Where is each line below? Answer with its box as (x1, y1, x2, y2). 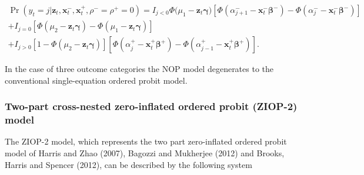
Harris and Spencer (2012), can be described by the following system (5, 158, 252, 170)
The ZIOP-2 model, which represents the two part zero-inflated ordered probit (5, 135, 287, 147)
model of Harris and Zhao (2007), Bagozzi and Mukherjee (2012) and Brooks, (5, 147, 285, 159)
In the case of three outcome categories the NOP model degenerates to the (5, 63, 274, 75)
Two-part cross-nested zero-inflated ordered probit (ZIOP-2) (5, 99, 298, 114)
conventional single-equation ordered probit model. (5, 74, 188, 86)
